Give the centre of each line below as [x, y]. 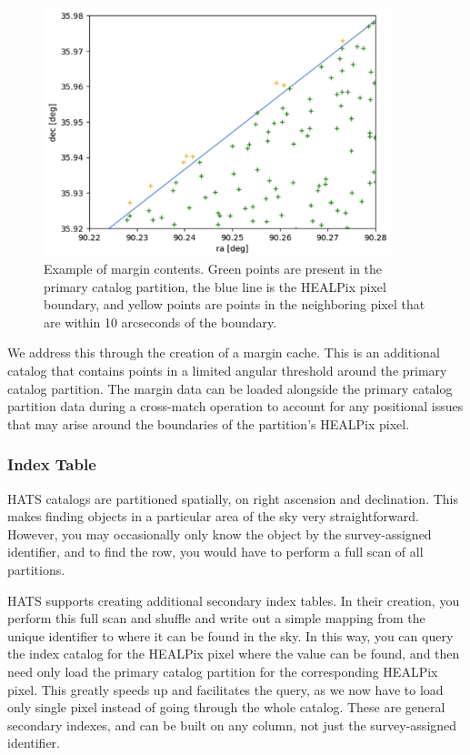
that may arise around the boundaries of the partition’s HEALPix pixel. [209, 423]
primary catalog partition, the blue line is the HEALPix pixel [215, 286]
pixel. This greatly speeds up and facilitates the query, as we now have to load [225, 689]
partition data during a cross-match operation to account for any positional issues [235, 406]
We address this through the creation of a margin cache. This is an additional [224, 352]
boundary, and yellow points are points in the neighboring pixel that [235, 304]
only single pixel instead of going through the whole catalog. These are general [226, 707]
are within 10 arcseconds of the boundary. [160, 322]
